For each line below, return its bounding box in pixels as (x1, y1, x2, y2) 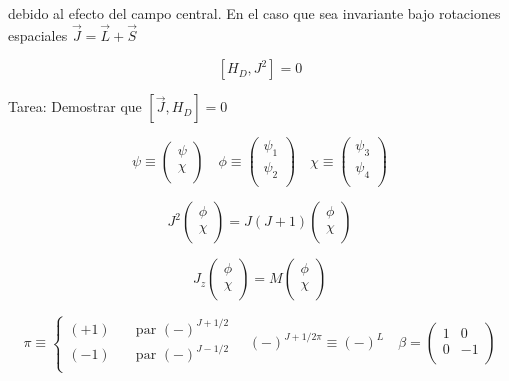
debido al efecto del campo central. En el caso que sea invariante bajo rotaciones (8, 3, 501, 23)
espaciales (8, 24, 68, 45)
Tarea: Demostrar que (8, 96, 142, 117)
